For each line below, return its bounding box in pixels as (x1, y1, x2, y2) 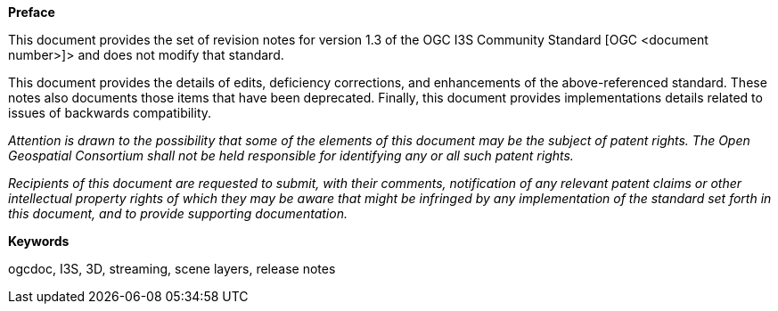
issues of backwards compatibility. (8, 105, 212, 120)
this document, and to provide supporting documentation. (8, 206, 348, 221)
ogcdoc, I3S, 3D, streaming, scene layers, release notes (8, 261, 336, 276)
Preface (8, 4, 55, 20)
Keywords (8, 233, 70, 249)
